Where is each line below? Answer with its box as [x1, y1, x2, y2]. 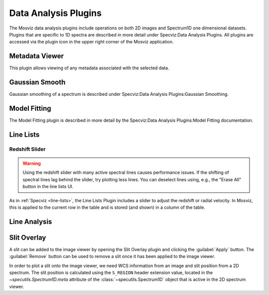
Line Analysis [9, 217, 52, 226]
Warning [22, 160, 41, 167]
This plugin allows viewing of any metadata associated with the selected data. [9, 65, 169, 71]
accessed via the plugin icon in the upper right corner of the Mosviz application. [9, 39, 174, 45]
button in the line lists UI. [22, 184, 74, 190]
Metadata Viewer [9, 52, 64, 60]
